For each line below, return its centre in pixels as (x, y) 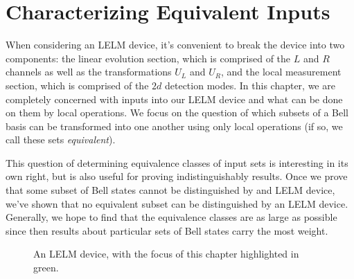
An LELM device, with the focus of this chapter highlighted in (166, 254)
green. (46, 268)
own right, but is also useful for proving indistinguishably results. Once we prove (177, 176)
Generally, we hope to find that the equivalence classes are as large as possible (171, 217)
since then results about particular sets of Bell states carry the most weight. (167, 230)
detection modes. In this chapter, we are (250, 85)
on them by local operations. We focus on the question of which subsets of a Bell (177, 112)
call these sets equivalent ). (61, 139)
